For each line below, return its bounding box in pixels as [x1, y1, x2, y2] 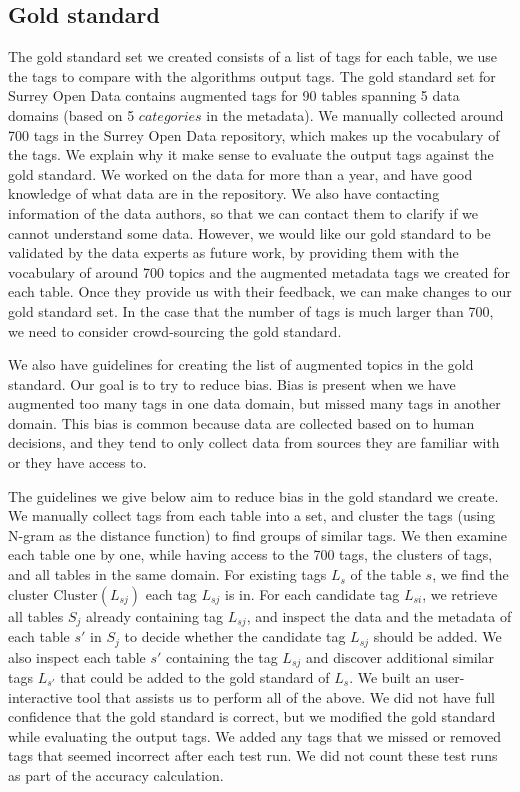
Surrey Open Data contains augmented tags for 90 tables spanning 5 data [8, 85, 460, 106]
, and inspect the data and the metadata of [246, 605, 512, 626]
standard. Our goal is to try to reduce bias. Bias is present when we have [8, 373, 456, 394]
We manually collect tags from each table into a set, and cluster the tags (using [8, 505, 495, 526]
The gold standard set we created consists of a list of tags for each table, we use [8, 46, 498, 67]
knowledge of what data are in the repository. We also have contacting [8, 183, 440, 204]
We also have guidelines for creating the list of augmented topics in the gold [8, 354, 474, 375]
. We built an [349, 667, 431, 687]
